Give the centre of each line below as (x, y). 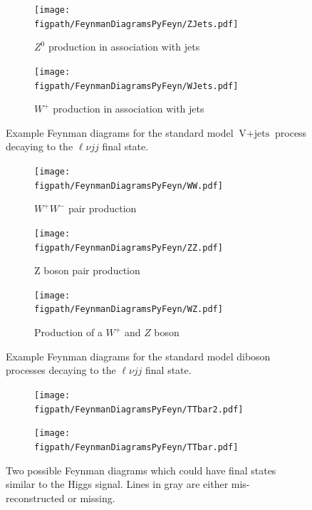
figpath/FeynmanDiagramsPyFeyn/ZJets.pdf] (136, 24)
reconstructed (35, 498)
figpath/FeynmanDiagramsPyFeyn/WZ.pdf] (129, 309)
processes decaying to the (61, 370)
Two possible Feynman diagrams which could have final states (141, 470)
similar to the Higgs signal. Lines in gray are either (117, 484)
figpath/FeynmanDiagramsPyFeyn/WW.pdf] (129, 186)
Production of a (68, 332)
